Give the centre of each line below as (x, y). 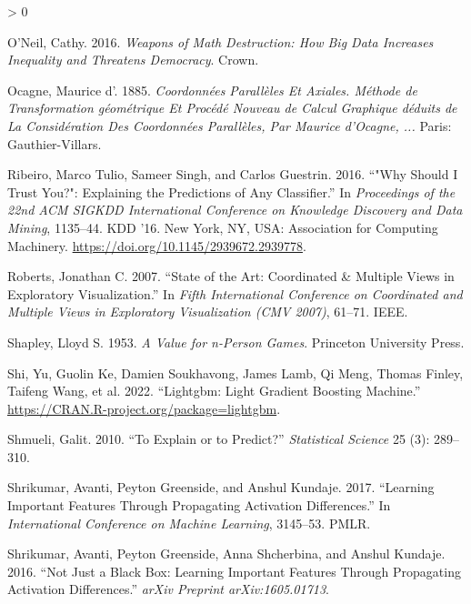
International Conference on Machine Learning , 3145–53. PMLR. (189, 523)
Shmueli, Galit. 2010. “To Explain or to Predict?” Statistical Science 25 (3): (219, 439)
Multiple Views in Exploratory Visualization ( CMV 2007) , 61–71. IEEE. (208, 312)
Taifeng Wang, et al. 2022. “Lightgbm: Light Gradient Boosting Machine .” (214, 391)
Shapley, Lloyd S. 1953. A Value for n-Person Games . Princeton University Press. (236, 342)
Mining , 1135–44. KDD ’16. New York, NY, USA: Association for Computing (223, 227)
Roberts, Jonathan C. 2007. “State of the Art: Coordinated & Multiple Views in (231, 276)
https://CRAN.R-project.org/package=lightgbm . (144, 408)
